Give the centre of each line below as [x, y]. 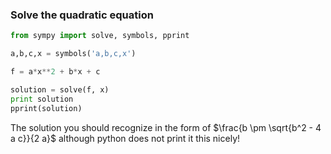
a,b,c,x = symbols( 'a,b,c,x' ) [73, 54]
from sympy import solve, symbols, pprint [100, 36]
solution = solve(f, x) [60, 89]
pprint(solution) [46, 108]
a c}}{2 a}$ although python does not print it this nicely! [125, 138]
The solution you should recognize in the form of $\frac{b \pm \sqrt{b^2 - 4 [166, 127]
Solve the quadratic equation [82, 15]
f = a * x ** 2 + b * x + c [55, 72]
